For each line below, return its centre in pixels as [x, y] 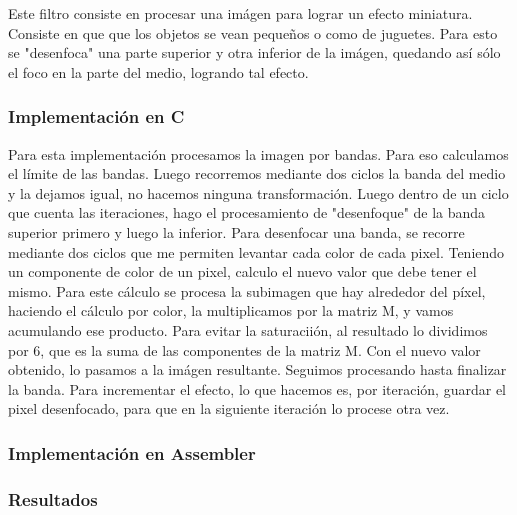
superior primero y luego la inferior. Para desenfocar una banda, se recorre [236, 231]
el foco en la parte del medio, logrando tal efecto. [158, 71]
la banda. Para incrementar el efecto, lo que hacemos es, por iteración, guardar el [257, 388]
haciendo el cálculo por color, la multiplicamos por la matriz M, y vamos [231, 310]
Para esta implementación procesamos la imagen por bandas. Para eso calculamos [258, 153]
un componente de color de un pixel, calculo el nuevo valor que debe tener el [242, 271]
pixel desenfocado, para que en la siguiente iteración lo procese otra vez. [229, 408]
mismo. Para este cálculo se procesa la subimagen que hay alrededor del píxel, [247, 290]
